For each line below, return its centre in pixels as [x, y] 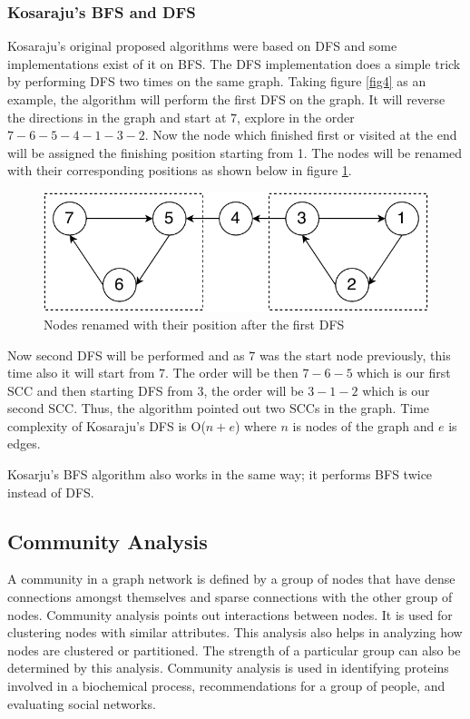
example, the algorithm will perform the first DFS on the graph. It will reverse [226, 99]
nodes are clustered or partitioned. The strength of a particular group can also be [234, 650]
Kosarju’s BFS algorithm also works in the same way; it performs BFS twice [220, 474]
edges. [24, 443]
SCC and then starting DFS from [100, 390]
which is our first [404, 373]
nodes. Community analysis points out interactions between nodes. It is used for [230, 614]
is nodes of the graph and [363, 425]
